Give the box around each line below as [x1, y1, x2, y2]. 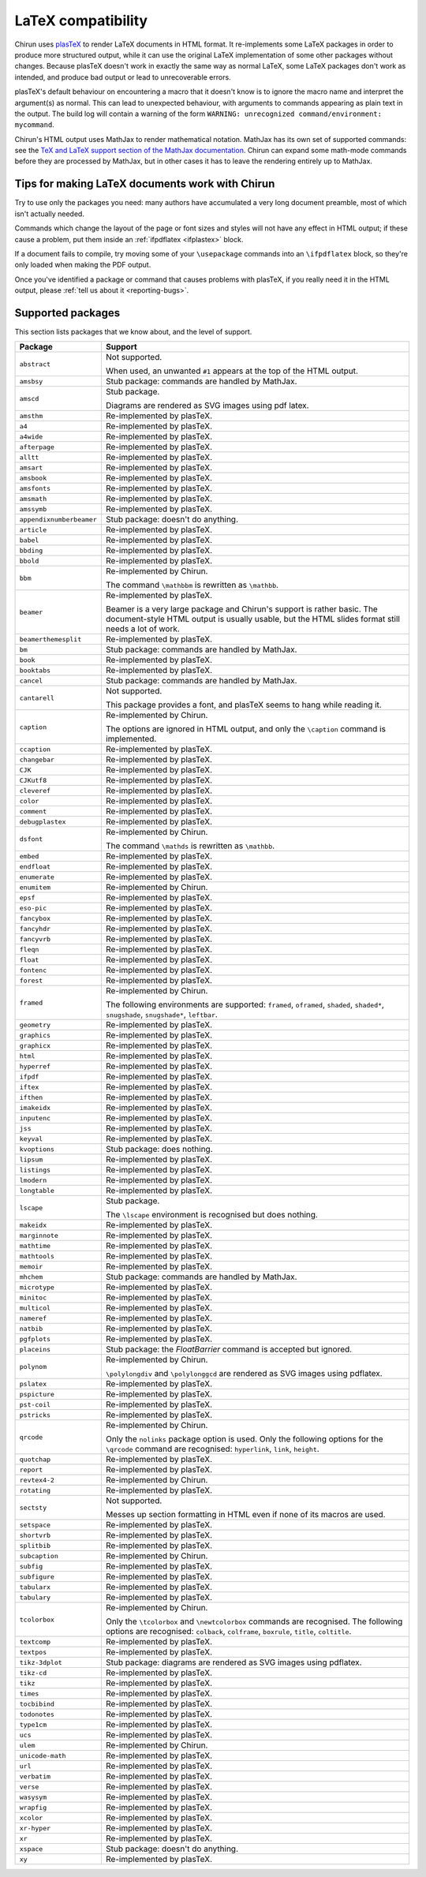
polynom [19, 1362, 47, 1370]
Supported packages [14, 306, 121, 320]
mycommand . [14, 120, 54, 129]
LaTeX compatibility [14, 12, 148, 29]
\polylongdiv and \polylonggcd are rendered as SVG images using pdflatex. [105, 1368, 383, 1379]
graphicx [19, 1041, 51, 1049]
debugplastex [19, 817, 66, 826]
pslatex [19, 1379, 47, 1388]
